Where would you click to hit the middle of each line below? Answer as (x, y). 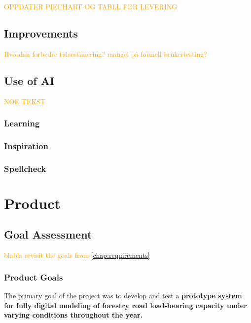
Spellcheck (25, 168)
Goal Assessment (48, 234)
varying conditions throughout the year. (73, 315)
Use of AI (29, 80)
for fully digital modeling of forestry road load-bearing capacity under (125, 305)
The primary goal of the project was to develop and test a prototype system (123, 296)
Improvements (41, 33)
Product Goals (34, 277)
